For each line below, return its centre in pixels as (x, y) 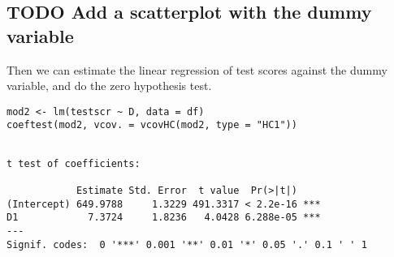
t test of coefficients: (74, 163)
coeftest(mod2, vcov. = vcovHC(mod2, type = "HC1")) (152, 125)
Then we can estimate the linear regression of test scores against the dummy (197, 69)
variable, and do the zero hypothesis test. (109, 86)
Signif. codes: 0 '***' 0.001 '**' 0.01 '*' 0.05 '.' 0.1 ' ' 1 (187, 244)
